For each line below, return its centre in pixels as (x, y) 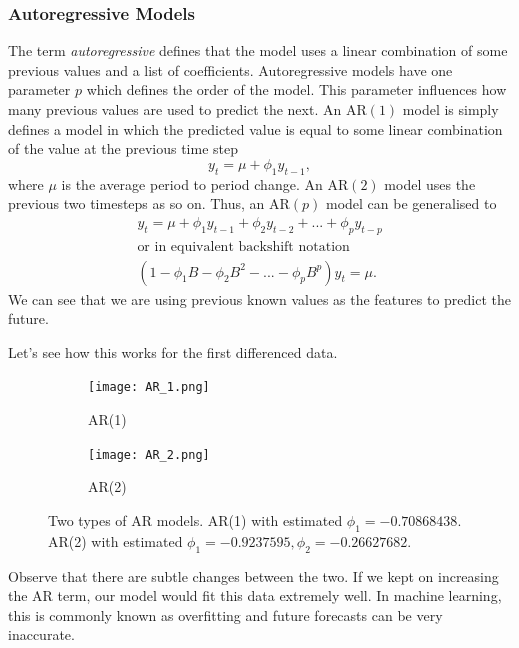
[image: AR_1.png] (149, 387)
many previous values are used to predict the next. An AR (187, 109)
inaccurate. (41, 634)
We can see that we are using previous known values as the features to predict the (260, 298)
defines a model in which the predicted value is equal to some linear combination (255, 128)
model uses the (430, 183)
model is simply (450, 109)
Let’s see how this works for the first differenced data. (173, 351)
